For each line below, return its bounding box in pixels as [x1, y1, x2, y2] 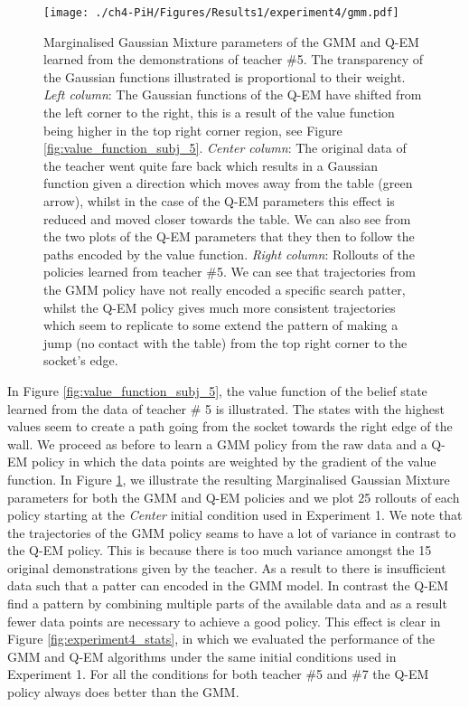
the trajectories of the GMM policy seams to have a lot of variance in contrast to [7, 523, 456, 542]
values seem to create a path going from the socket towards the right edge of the [7, 417, 453, 436]
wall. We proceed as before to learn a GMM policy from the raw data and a [7, 434, 427, 453]
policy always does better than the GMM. [7, 683, 239, 702]
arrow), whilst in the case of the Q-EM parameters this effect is [43, 192, 395, 210]
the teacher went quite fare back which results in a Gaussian [43, 156, 378, 174]
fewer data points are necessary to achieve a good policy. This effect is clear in [7, 611, 441, 630]
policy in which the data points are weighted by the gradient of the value [32, 452, 436, 471]
